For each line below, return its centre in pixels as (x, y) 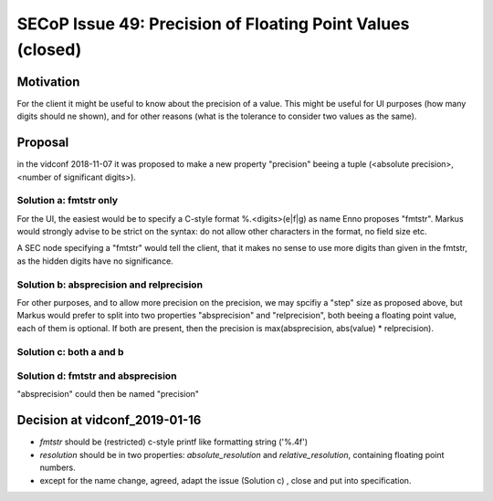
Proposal (43, 143)
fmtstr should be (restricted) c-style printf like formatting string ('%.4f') (174, 442)
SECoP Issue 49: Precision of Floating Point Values (213, 24)
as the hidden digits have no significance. (95, 261)
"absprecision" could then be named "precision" (108, 394)
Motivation (48, 82)
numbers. (58, 468)
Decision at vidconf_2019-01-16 (109, 420)
